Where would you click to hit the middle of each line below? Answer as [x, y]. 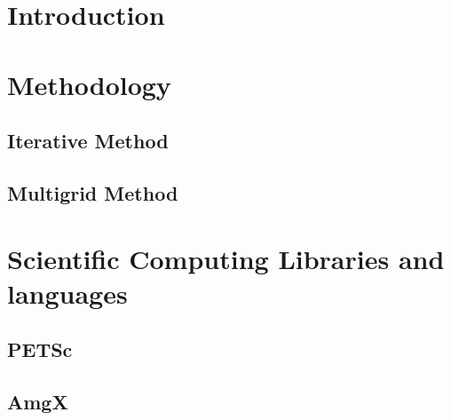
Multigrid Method [93, 192]
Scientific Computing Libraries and [226, 258]
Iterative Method [88, 141]
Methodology [89, 84]
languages [67, 293]
